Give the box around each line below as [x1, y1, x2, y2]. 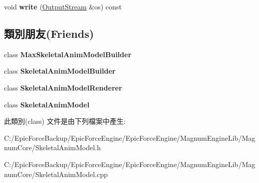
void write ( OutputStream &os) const [4, 1, 122, 11]
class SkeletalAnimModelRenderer [4, 82, 122, 92]
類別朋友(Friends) [4, 25, 94, 41]
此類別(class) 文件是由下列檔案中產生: [4, 116, 126, 126]
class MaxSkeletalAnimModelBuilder [4, 49, 132, 59]
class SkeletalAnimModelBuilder [4, 66, 116, 76]
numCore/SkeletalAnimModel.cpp [4, 169, 108, 179]
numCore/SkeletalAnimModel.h [4, 142, 101, 153]
